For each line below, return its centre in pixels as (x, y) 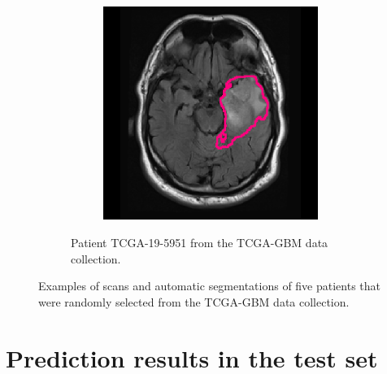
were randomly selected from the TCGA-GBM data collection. (194, 301)
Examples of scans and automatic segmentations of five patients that (210, 286)
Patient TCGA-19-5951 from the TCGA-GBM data (200, 242)
